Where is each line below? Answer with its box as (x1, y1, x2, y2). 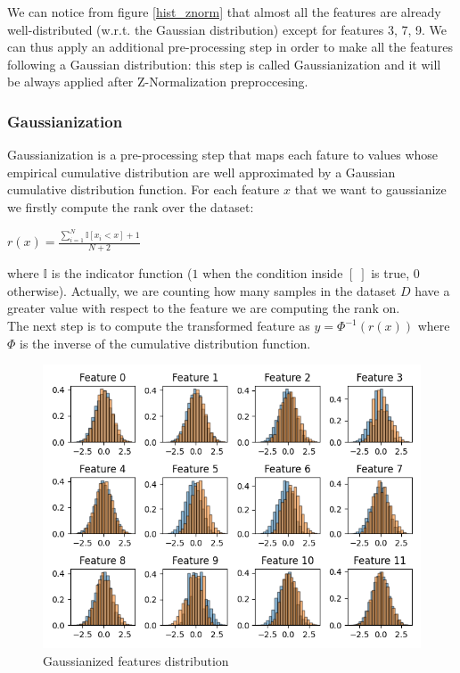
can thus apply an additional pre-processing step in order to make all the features (7, 37, 453, 56)
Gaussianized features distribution (43, 651, 229, 669)
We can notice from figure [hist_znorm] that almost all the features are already (7, 3, 441, 21)
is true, (371, 264, 410, 283)
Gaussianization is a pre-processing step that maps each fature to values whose (7, 145, 439, 164)
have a (415, 281, 450, 300)
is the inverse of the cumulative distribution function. (20, 333, 311, 352)
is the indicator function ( (51, 264, 193, 283)
